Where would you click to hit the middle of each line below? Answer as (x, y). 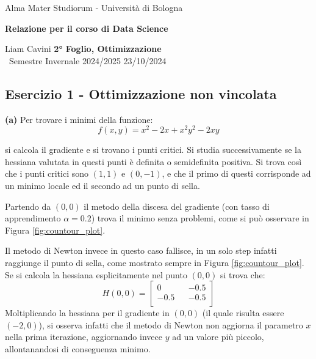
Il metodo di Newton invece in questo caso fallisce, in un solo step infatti (141, 250)
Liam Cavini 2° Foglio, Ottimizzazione (83, 49)
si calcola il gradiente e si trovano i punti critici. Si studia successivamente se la (153, 150)
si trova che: (242, 274)
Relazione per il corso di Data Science (87, 28)
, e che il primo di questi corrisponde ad (236, 173)
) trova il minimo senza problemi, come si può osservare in (200, 218)
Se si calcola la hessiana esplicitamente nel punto (96, 274)
